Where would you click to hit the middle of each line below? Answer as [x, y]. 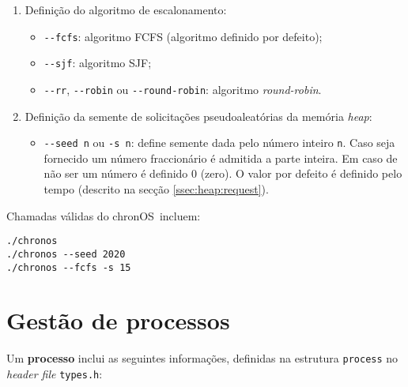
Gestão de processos [118, 320]
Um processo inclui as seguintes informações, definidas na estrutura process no [202, 358]
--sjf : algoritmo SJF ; [98, 63]
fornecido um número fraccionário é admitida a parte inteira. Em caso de [221, 158]
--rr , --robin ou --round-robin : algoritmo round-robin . [183, 89]
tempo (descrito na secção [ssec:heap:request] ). [156, 189]
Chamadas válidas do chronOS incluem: [104, 215]
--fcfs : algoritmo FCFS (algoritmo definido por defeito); [183, 36]
